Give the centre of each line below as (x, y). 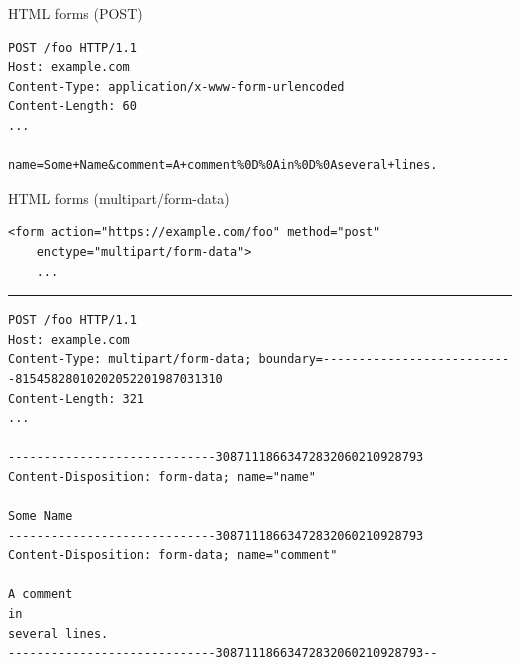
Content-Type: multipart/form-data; (130, 359)
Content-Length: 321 (76, 398)
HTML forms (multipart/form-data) (119, 197)
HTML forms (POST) (75, 13)
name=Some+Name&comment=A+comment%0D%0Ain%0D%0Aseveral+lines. (223, 165)
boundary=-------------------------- (384, 359)
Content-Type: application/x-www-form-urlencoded (176, 86)
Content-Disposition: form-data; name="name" (162, 476)
